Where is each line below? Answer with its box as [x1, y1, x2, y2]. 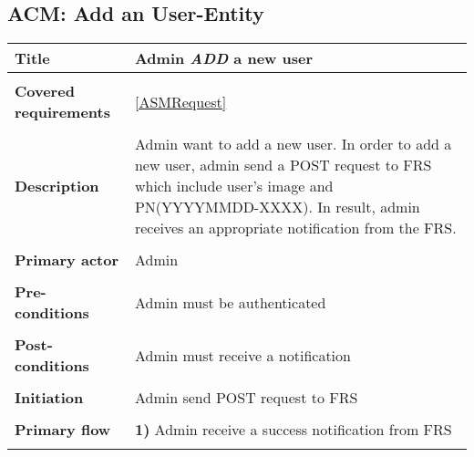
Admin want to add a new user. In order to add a [134, 133, 452, 155]
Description [15, 175, 99, 197]
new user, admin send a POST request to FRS [134, 154, 432, 176]
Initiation [15, 387, 84, 409]
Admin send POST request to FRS [134, 387, 358, 409]
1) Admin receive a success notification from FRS [134, 419, 452, 441]
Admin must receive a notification [134, 344, 351, 366]
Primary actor [15, 249, 119, 271]
